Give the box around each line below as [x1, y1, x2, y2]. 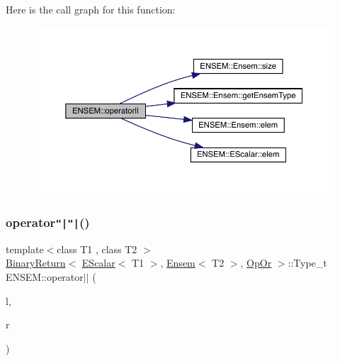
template [6, 241, 44, 256]
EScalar [81, 255, 115, 270]
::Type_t [288, 255, 327, 270]
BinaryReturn [6, 255, 66, 270]
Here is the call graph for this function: [6, 2, 176, 16]
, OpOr [240, 255, 272, 270]
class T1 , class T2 [57, 241, 137, 256]
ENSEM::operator [6, 270, 84, 284]
